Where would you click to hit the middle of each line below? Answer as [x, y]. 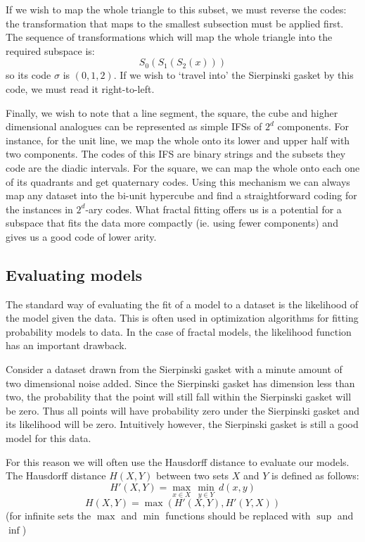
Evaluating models [74, 274]
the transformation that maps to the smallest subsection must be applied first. [175, 23]
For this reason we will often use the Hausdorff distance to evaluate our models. [178, 461]
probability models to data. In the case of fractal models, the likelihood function [179, 331]
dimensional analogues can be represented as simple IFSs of [134, 126]
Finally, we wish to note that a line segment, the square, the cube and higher [172, 112]
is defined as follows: [315, 475]
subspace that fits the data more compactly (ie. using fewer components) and [172, 223]
